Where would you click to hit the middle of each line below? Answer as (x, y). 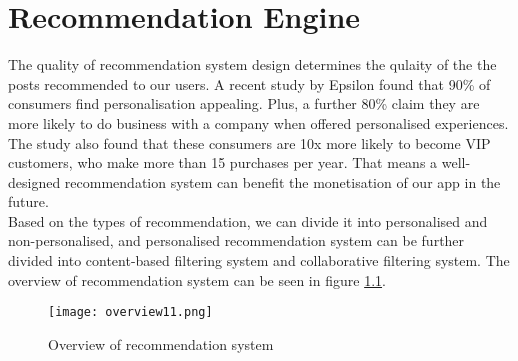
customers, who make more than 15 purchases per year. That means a (223, 162)
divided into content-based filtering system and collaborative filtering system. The (259, 260)
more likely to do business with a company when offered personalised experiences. (258, 122)
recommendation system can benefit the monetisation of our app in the (282, 181)
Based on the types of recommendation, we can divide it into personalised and (248, 220)
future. (28, 201)
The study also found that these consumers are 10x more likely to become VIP (249, 142)
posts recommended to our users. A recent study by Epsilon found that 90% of (249, 83)
